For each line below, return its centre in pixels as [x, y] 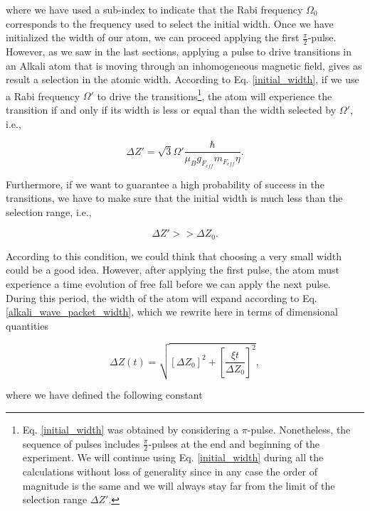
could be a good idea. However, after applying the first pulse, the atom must [173, 270]
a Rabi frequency [43, 96]
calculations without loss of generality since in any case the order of [170, 472]
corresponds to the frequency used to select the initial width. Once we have [170, 23]
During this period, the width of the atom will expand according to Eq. [162, 297]
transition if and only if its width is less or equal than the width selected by [171, 110]
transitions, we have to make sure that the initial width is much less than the [174, 198]
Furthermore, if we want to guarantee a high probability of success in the [165, 184]
